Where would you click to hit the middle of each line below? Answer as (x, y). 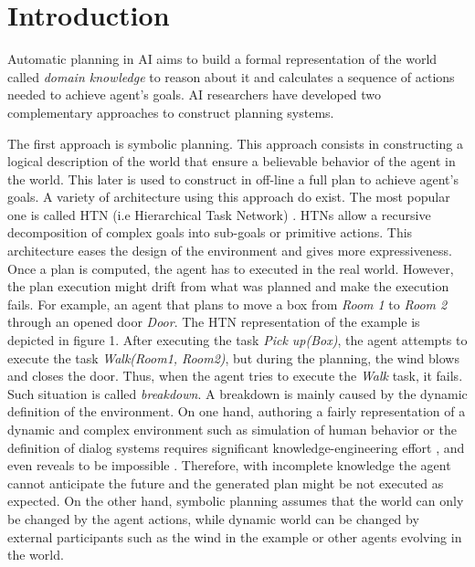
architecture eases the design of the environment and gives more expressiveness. (230, 251)
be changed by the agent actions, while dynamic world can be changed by (213, 518)
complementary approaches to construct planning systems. (171, 112)
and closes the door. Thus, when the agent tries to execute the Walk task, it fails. (235, 376)
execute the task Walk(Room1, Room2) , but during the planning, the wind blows (233, 357)
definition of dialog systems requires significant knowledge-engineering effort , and (236, 447)
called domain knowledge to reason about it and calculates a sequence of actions (231, 76)
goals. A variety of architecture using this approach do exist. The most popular (229, 197)
